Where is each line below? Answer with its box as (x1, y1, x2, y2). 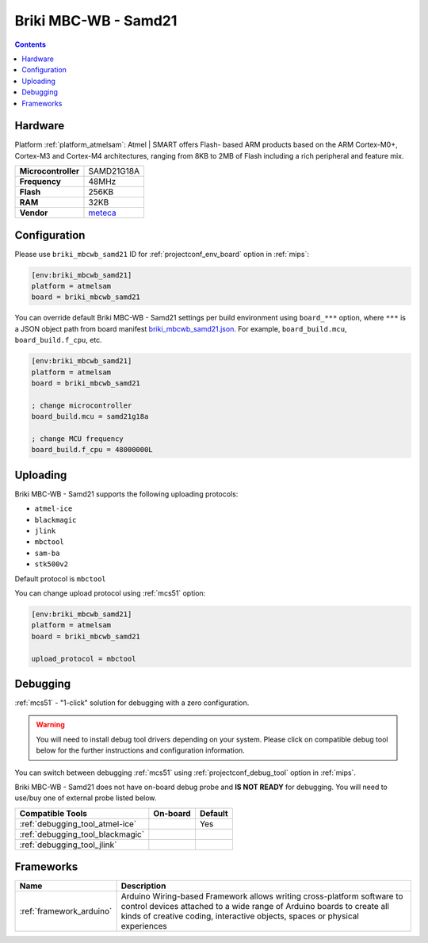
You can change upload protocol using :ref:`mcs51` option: (14, 588, 206, 598)
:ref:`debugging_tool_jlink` (19, 839, 117, 850)
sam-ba (34, 548, 60, 558)
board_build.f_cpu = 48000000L (31, 445, 154, 454)
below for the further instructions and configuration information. (36, 746, 245, 755)
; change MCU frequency (31, 434, 124, 443)
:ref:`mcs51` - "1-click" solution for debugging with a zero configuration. (14, 698, 250, 707)
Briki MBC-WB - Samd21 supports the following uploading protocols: (14, 489, 239, 499)
